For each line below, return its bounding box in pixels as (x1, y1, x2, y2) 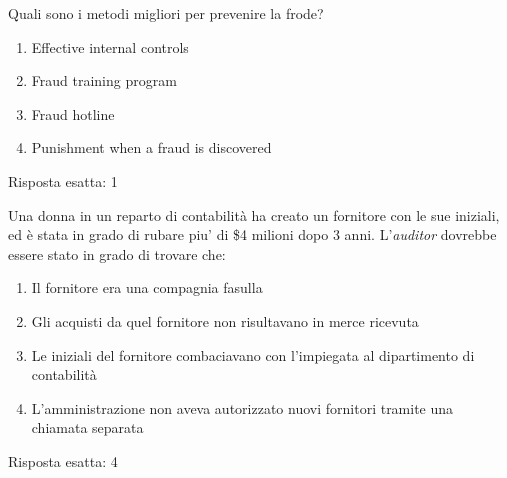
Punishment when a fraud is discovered (31, 137, 272, 158)
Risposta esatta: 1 (8, 170, 118, 191)
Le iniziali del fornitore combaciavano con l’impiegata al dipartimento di (31, 344, 475, 365)
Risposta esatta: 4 (8, 450, 118, 471)
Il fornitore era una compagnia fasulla (31, 277, 263, 298)
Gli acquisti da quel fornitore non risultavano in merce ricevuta (31, 310, 419, 331)
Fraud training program (31, 70, 177, 91)
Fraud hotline (31, 103, 115, 124)
